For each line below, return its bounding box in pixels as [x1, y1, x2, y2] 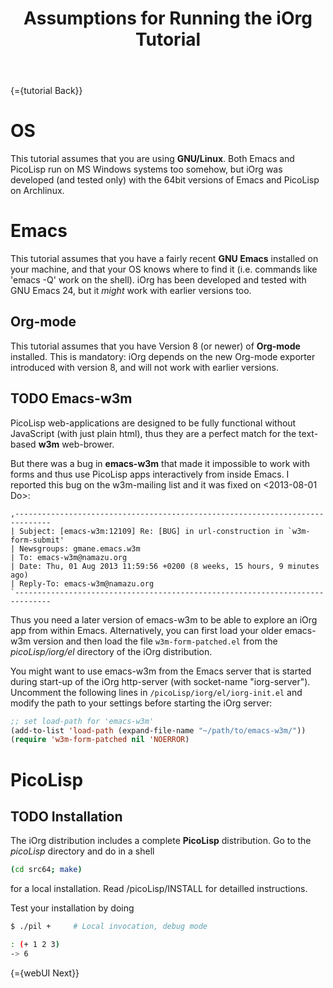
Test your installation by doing [10, 902, 135, 914]
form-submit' [10, 535, 65, 545]
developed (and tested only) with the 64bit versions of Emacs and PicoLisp [10, 174, 320, 186]
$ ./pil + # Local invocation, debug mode [10, 922, 208, 932]
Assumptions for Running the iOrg [23, 7, 313, 30]
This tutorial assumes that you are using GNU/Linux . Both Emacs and [10, 153, 295, 165]
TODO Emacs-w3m [10, 390, 133, 407]
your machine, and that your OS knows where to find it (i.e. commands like [10, 263, 318, 276]
